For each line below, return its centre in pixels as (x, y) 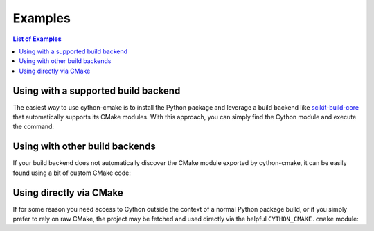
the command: (34, 127)
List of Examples (37, 39)
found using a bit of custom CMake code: (72, 173)
